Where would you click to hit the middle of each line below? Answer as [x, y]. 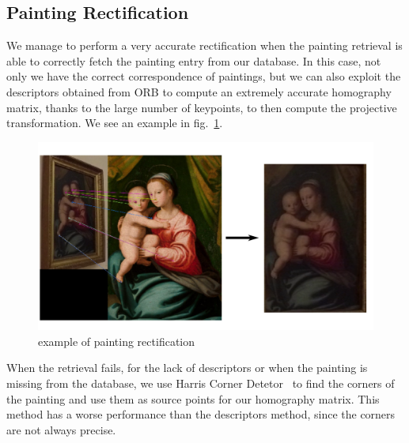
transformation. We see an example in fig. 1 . [115, 123]
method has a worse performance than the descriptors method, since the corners [201, 414]
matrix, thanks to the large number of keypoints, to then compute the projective [202, 107]
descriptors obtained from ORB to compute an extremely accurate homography [199, 91]
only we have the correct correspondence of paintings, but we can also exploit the [204, 76]
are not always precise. [61, 429]
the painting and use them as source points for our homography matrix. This [193, 398]
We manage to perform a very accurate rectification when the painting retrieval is [204, 45]
